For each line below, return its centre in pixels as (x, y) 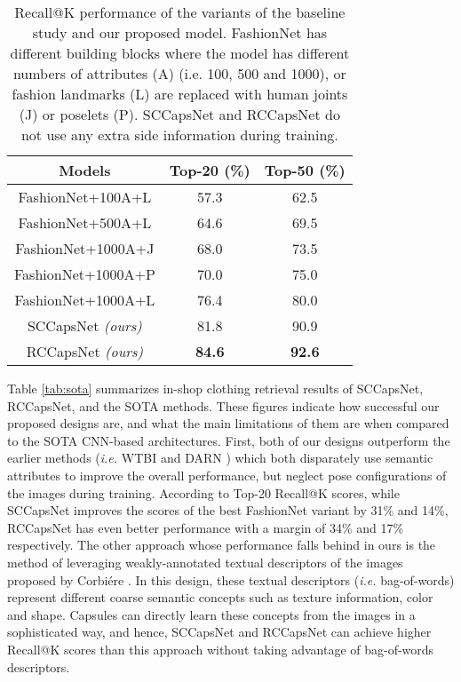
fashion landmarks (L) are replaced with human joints (180, 94)
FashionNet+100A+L (85, 197)
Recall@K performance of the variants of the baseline (180, 12)
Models (85, 170)
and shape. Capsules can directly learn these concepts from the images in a (211, 614)
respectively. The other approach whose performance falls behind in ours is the (222, 545)
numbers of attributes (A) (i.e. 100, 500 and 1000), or (179, 73)
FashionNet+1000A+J (85, 248)
